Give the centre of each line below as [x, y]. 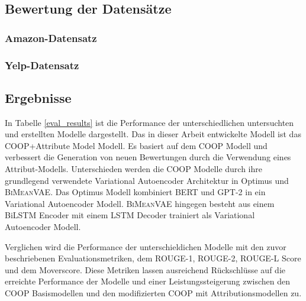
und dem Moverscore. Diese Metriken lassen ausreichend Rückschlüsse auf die [145, 269]
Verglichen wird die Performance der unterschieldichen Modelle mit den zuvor [146, 246]
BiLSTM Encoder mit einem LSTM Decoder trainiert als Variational [130, 215]
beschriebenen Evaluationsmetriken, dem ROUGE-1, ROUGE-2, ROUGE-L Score [153, 258]
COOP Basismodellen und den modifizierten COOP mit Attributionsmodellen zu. [153, 292]
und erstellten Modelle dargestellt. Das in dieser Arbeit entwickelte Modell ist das [153, 134]
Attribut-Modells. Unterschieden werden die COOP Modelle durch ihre [133, 169]
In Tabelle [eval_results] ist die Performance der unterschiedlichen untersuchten [149, 122]
